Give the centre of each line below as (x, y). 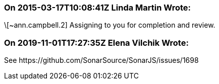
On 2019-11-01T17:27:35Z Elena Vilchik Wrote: (96, 43)
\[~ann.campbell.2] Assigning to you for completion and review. (110, 25)
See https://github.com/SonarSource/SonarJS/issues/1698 (101, 60)
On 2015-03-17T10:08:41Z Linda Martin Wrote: (98, 8)
